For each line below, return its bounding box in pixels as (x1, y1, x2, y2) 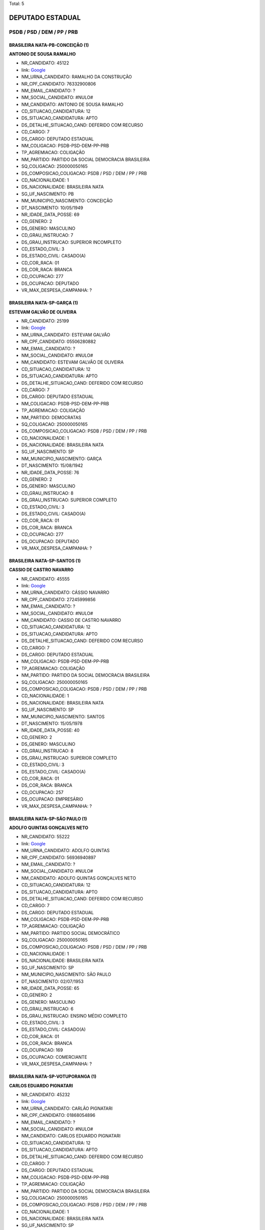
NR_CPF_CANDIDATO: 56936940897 (21, 854, 96, 861)
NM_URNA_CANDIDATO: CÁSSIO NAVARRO (21, 589, 110, 595)
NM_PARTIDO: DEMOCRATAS (21, 414, 81, 420)
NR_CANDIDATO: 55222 (21, 834, 70, 840)
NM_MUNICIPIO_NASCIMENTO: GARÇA (21, 456, 102, 461)
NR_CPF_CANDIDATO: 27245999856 (21, 596, 96, 602)
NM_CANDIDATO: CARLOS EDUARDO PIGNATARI (21, 1133, 121, 1139)
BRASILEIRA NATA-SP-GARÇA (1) (9, 300, 79, 306)
